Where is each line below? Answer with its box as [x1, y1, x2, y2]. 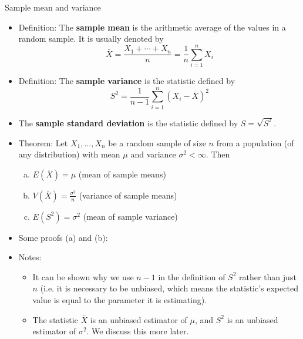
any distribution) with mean [18, 148, 120, 160]
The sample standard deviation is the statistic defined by [18, 116, 238, 129]
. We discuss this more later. [86, 325, 189, 337]
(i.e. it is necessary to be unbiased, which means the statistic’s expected [40, 282, 298, 294]
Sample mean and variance [5, 1, 101, 13]
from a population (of [216, 136, 294, 149]
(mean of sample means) [78, 167, 166, 180]
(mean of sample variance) [83, 210, 178, 222]
